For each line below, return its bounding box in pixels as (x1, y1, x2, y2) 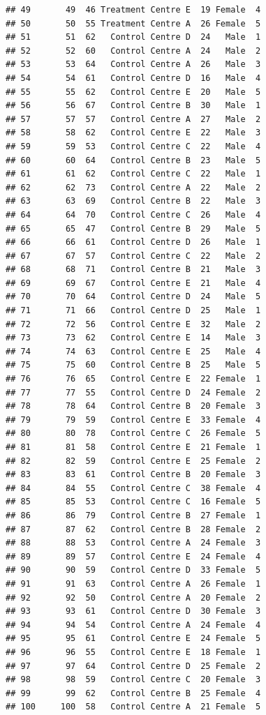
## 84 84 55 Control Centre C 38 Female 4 (6, 483, 261, 493)
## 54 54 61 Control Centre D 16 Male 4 (6, 73, 261, 83)
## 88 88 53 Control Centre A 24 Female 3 (6, 538, 261, 548)
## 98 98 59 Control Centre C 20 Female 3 (6, 675, 261, 685)
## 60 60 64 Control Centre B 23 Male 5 (6, 155, 261, 165)
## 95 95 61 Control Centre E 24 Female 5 (6, 633, 261, 644)
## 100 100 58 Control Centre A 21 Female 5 (6, 702, 261, 712)
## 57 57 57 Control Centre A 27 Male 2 (6, 114, 261, 124)
